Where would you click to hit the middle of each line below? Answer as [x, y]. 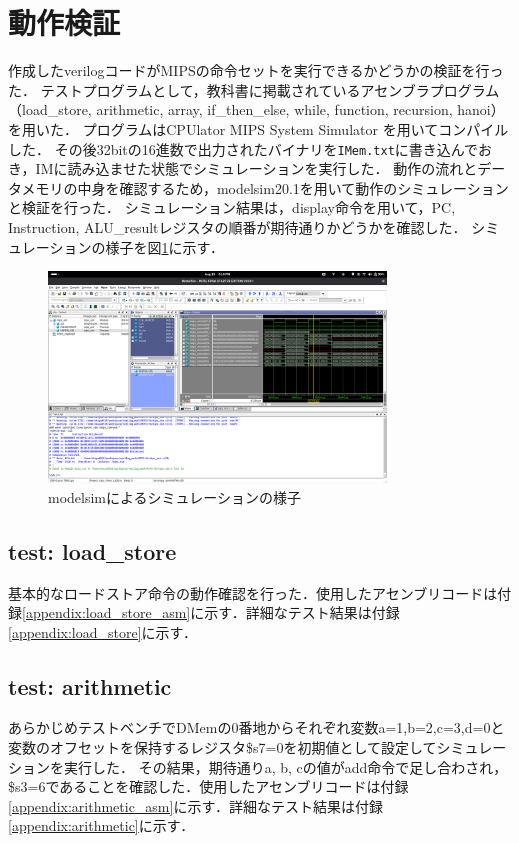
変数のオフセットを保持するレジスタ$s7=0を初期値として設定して [222, 747]
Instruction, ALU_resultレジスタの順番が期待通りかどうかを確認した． [237, 226]
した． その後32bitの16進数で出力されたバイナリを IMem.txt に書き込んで [243, 148]
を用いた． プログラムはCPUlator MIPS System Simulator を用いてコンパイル [258, 128]
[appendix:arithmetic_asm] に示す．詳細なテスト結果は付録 [195, 805]
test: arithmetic [90, 685]
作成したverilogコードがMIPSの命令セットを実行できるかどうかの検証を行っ [256, 70]
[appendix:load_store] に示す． [102, 631]
